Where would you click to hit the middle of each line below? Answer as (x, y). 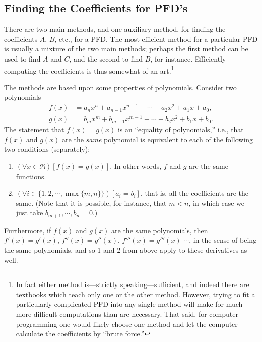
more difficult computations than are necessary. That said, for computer (127, 314)
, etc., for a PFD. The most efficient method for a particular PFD (156, 39)
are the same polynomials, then (160, 230)
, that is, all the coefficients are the (194, 193)
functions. (31, 176)
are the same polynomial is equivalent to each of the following (158, 139)
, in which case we (217, 203)
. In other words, (136, 166)
